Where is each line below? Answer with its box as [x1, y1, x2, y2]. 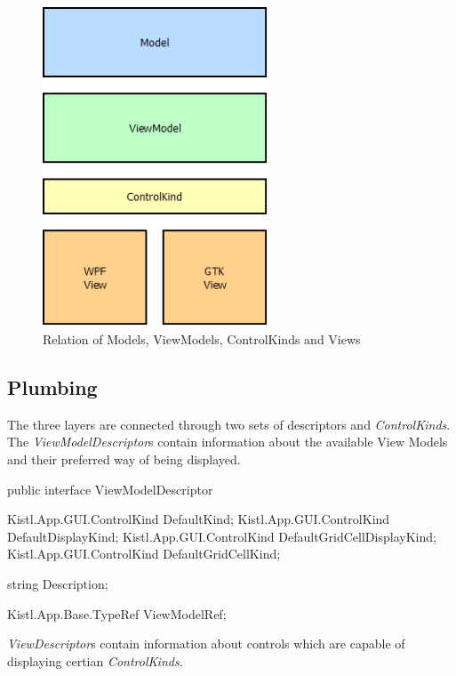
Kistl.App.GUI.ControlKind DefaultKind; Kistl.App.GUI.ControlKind [7, 510, 390, 528]
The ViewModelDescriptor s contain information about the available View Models [7, 432, 448, 451]
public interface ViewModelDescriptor [7, 479, 213, 498]
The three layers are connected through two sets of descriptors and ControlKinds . [7, 414, 451, 433]
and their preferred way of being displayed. [7, 450, 241, 468]
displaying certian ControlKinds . [7, 651, 183, 670]
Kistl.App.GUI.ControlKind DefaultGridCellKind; [7, 544, 281, 563]
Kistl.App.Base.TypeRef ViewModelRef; [7, 604, 227, 623]
